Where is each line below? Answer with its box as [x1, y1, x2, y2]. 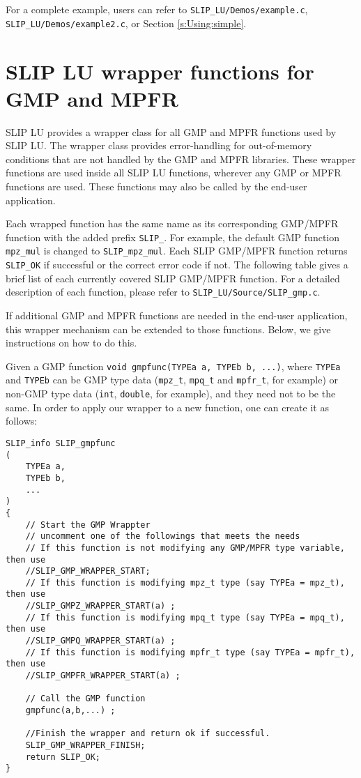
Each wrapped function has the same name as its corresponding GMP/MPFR [6, 216, 339, 231]
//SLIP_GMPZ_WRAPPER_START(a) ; [25, 601, 176, 611]
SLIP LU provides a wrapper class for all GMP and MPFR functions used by [6, 124, 337, 139]
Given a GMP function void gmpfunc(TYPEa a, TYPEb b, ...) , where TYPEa [6, 358, 341, 373]
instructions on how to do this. [6, 335, 137, 350]
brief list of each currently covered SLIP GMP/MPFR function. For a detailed [6, 270, 340, 285]
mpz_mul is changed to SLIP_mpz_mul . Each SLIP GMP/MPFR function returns [6, 243, 348, 258]
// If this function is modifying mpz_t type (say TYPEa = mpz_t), [25, 577, 345, 588]
